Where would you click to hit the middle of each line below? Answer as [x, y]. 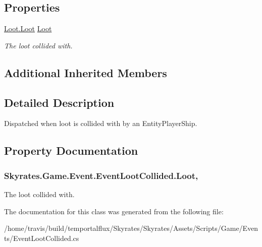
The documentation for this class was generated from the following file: [114, 211]
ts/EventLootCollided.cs [42, 238]
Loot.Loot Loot [28, 28]
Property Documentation [71, 150]
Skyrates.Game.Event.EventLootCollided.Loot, [101, 175]
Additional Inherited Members [86, 72]
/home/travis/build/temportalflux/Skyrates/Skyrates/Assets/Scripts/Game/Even [131, 228]
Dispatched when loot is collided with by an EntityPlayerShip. [101, 123]
